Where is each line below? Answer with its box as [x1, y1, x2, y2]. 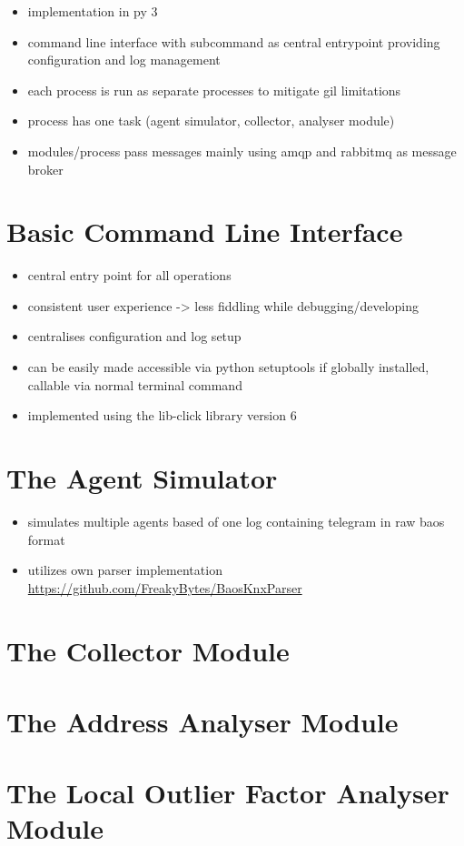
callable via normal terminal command [27, 375, 242, 394]
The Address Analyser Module [6, 702, 399, 740]
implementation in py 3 [27, 2, 158, 20]
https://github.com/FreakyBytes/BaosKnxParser [27, 578, 302, 597]
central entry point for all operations [27, 266, 232, 285]
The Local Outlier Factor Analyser [6, 774, 449, 811]
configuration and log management [27, 50, 221, 69]
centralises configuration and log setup [27, 327, 242, 346]
